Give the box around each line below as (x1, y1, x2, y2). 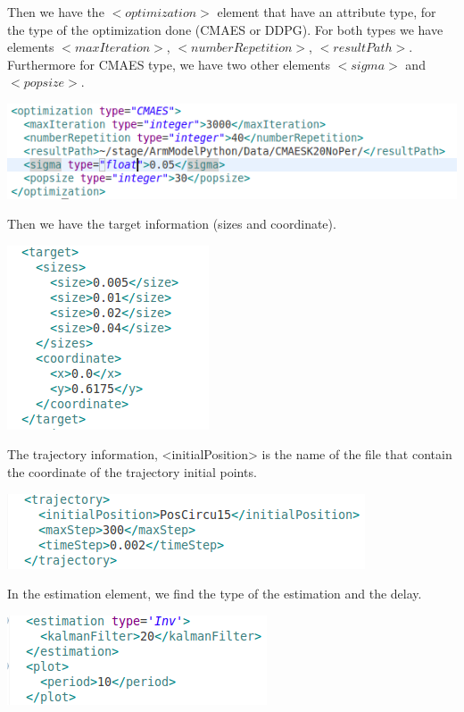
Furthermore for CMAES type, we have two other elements (7, 54, 330, 73)
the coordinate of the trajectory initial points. (7, 462, 257, 481)
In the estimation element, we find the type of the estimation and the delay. (7, 584, 422, 603)
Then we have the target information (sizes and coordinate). (7, 214, 336, 233)
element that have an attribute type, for (217, 3, 436, 21)
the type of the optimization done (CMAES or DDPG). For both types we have (7, 20, 443, 38)
